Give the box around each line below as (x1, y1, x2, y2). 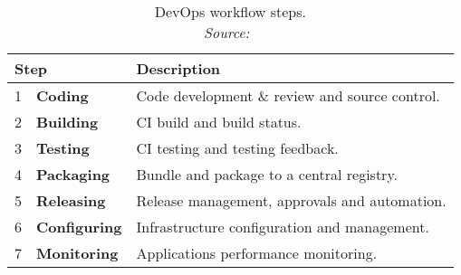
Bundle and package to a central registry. (136, 164, 398, 185)
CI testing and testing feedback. (136, 137, 339, 158)
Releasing (36, 190, 106, 211)
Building (36, 111, 99, 132)
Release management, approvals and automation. (136, 190, 447, 211)
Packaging (36, 164, 110, 185)
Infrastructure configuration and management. (136, 216, 429, 237)
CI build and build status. (136, 111, 302, 132)
